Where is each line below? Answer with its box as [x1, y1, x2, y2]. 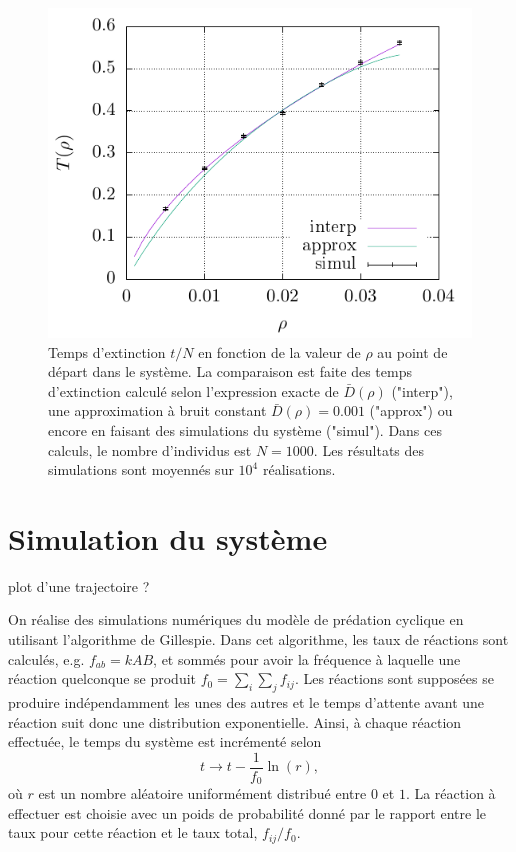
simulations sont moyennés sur [48, 459, 234, 480]
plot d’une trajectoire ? [8, 575, 150, 596]
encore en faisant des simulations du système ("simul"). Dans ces [48, 419, 443, 440]
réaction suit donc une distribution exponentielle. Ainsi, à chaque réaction [8, 711, 462, 732]
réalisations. [262, 459, 336, 480]
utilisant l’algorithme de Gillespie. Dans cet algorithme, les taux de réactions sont [8, 629, 509, 650]
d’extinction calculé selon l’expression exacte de [48, 380, 339, 401]
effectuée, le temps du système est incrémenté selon [8, 731, 322, 752]
